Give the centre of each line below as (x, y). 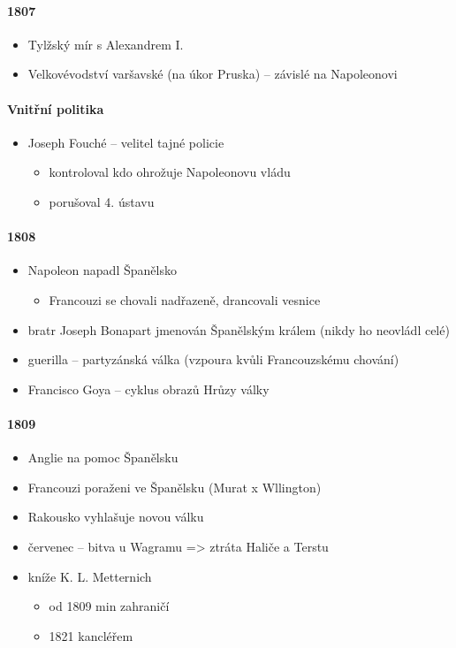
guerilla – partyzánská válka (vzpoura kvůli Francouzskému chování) (213, 359)
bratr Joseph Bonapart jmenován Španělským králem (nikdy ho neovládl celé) (239, 329)
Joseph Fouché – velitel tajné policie (126, 142)
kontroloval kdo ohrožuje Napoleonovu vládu (170, 172)
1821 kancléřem (91, 635)
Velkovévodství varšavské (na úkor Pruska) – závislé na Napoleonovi (213, 74)
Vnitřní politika (56, 108)
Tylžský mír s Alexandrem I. (106, 44)
